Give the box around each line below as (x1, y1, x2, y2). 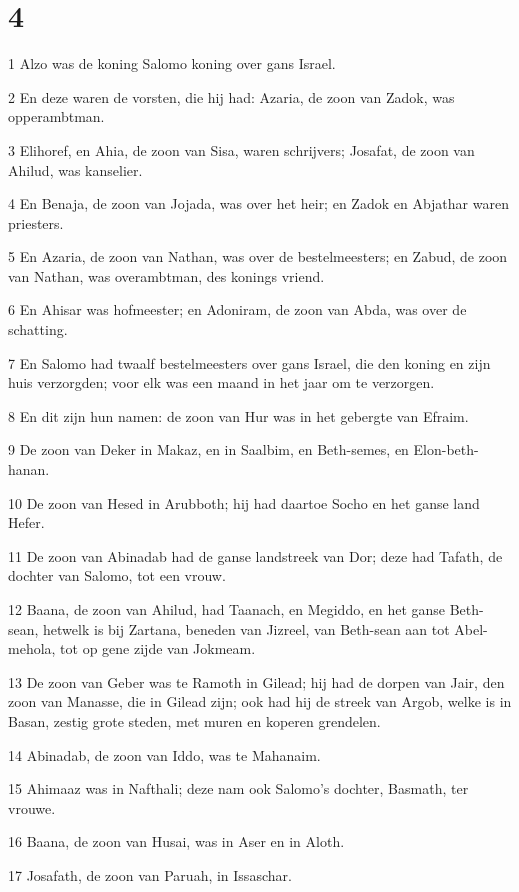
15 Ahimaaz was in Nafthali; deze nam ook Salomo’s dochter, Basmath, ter (8, 778, 469, 799)
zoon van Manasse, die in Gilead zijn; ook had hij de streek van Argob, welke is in (8, 691, 512, 712)
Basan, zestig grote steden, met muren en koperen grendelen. (8, 710, 381, 731)
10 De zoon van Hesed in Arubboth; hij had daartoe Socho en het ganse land (8, 492, 480, 513)
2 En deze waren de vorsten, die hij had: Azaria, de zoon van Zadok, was (8, 86, 455, 107)
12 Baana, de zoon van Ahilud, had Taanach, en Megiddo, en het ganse (8, 599, 446, 619)
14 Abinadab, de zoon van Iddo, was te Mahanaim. (8, 744, 321, 765)
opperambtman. (8, 106, 105, 127)
